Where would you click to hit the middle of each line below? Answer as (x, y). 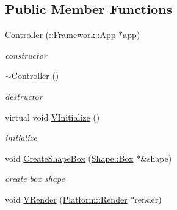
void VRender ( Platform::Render (66, 199)
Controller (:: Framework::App (60, 35)
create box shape (35, 178)
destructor (24, 96)
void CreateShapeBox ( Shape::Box (69, 158)
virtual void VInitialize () (52, 117)
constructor (26, 55)
